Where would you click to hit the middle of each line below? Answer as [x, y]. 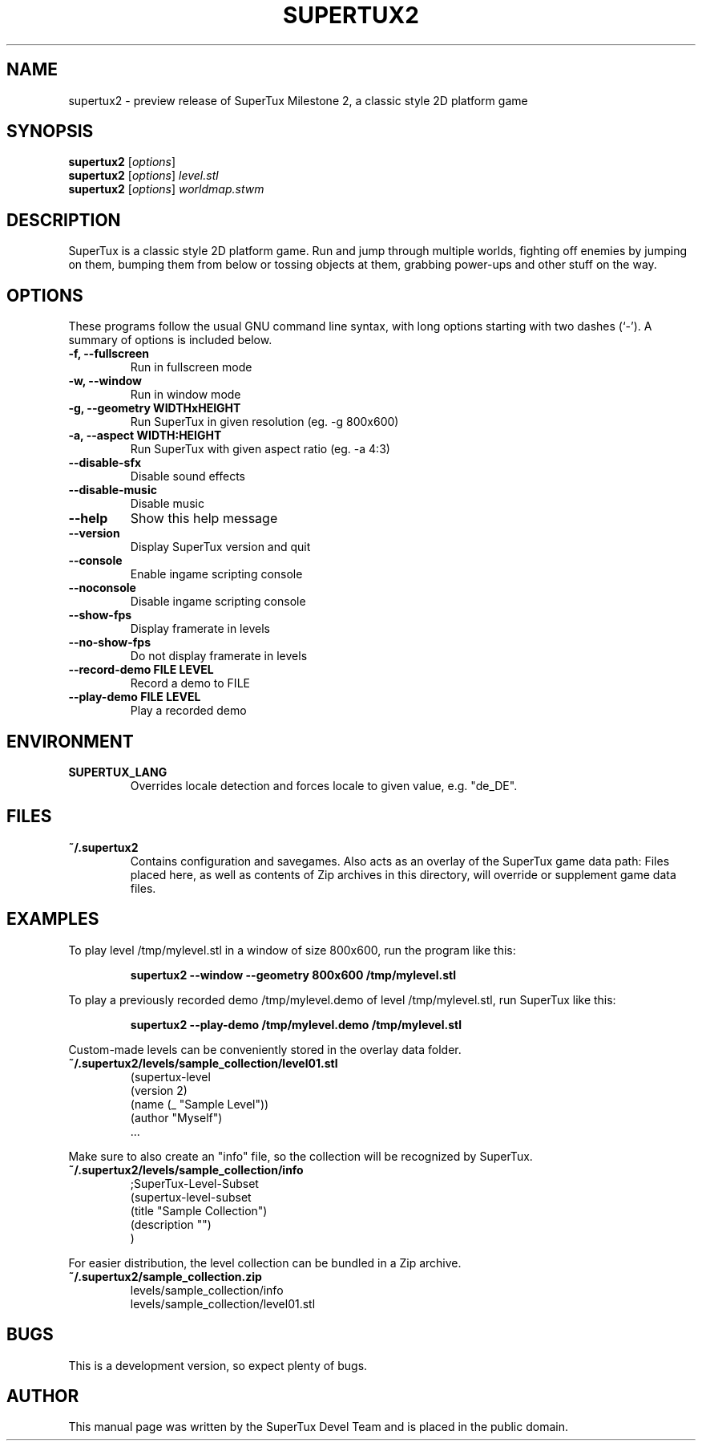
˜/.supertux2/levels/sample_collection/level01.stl [203, 1063]
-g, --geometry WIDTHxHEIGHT [155, 408]
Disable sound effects [188, 476]
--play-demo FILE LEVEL [135, 697]
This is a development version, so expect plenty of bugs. [218, 1365]
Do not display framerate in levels [219, 656]
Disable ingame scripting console [218, 602]
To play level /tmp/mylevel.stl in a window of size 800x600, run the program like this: [292, 950]
